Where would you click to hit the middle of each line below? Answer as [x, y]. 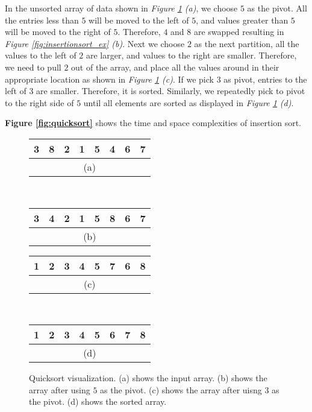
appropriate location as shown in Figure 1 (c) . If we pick [109, 79]
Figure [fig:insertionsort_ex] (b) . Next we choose [95, 43]
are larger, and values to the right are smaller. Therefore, [192, 55]
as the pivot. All [277, 8]
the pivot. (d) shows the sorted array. [98, 401]
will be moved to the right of [58, 32]
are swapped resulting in [239, 32]
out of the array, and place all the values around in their [175, 67]
